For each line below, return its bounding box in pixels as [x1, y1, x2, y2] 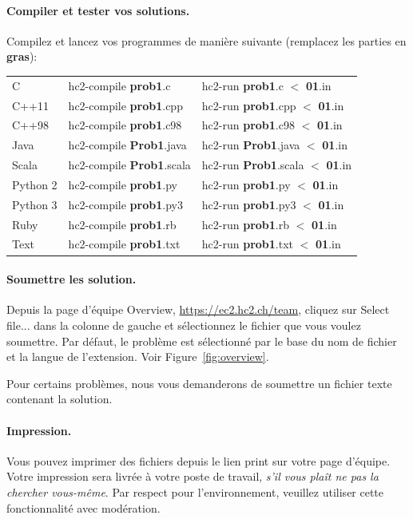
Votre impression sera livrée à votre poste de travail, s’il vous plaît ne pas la [6, 468, 379, 485]
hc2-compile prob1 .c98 [68, 117, 182, 133]
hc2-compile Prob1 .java [68, 137, 187, 153]
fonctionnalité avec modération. [6, 499, 161, 516]
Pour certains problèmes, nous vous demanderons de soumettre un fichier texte [6, 374, 392, 391]
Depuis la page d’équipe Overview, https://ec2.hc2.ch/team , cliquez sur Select [6, 301, 390, 318]
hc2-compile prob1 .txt [68, 236, 181, 252]
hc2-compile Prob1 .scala [68, 156, 191, 173]
